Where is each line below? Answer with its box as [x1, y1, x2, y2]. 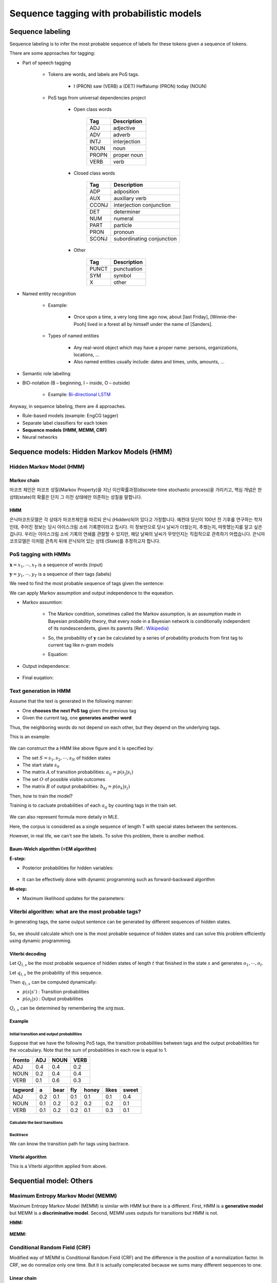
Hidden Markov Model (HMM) [9, 463, 85, 471]
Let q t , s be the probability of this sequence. [9, 969, 103, 977]
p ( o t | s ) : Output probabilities [22, 996, 84, 1003]
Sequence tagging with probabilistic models [9, 8, 202, 19]
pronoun [113, 228, 134, 236]
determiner [113, 208, 141, 216]
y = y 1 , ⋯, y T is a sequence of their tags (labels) [9, 571, 112, 578]
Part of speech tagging [22, 60, 71, 66]
